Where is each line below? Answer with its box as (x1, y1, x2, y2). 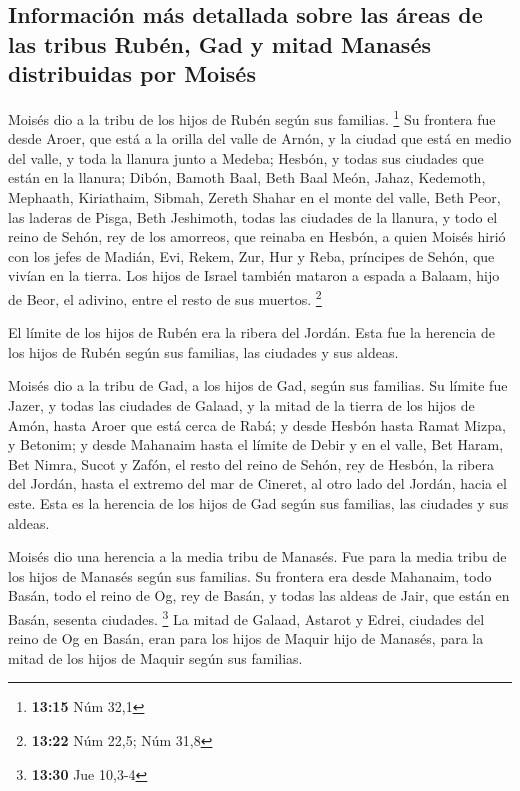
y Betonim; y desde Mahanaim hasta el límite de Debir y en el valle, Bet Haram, (8, 434, 504, 455)
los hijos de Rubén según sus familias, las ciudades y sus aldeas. (8, 341, 399, 362)
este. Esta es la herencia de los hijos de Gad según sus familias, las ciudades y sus (8, 492, 509, 513)
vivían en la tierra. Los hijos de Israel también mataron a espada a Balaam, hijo (8, 265, 500, 286)
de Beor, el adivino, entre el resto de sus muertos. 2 (8, 285, 322, 309)
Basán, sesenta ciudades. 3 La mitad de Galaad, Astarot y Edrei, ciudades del (8, 605, 485, 629)
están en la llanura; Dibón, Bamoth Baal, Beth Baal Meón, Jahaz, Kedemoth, (8, 167, 486, 188)
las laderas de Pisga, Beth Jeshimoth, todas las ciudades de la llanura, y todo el (8, 206, 498, 227)
